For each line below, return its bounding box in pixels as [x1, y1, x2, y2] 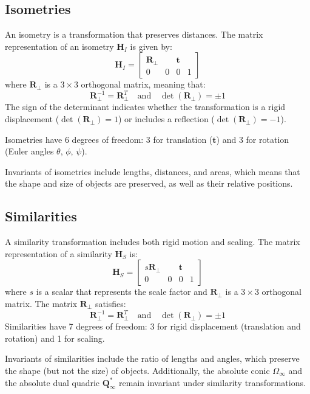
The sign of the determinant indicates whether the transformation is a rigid [5, 100, 286, 113]
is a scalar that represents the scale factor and [36, 285, 207, 298]
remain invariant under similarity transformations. [119, 376, 306, 389]
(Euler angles [5, 145, 54, 157]
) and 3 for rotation [216, 133, 289, 145]
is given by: [130, 40, 172, 52]
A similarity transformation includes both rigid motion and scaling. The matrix [5, 235, 300, 248]
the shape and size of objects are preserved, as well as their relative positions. [5, 177, 293, 190]
